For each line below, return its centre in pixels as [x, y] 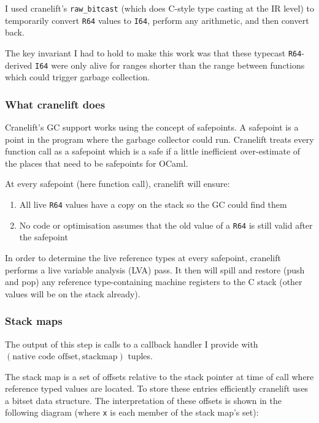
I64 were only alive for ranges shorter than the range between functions [170, 65]
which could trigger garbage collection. [78, 77]
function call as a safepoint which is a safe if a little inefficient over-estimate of [153, 151]
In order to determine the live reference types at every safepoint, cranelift [143, 257]
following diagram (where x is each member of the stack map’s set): [132, 412]
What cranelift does [55, 104]
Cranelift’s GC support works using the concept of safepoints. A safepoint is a [152, 127]
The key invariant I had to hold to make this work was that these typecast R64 [153, 52]
